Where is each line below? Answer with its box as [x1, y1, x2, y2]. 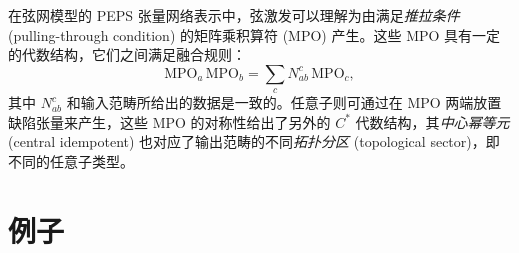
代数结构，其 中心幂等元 [355, 111, 510, 132]
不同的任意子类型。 [8, 150, 134, 171]
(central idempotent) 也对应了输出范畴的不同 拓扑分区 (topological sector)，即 [8, 131, 500, 152]
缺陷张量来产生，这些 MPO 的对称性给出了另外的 [8, 111, 331, 132]
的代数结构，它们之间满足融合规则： [8, 44, 246, 65]
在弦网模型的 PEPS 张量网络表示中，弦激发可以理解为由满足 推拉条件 [8, 5, 460, 25]
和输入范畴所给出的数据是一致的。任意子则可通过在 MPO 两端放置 [66, 92, 502, 113]
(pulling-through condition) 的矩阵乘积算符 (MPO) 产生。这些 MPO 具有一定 [8, 24, 501, 45]
